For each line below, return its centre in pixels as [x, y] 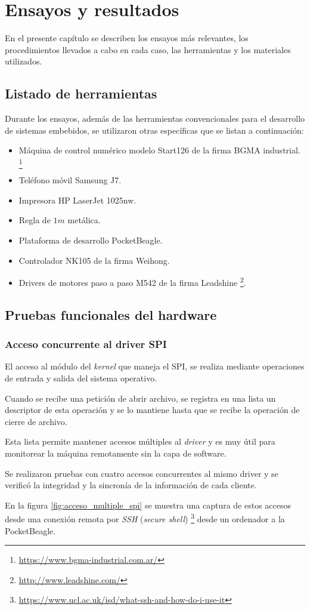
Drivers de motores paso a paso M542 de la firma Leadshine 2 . [132, 281]
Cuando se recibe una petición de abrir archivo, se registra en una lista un [140, 398]
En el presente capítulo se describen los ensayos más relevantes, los [127, 38]
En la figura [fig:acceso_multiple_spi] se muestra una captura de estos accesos [148, 505]
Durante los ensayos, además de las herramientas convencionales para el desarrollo [155, 118]
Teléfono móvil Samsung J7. [70, 180]
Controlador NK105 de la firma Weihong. [94, 260]
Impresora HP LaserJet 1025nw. [77, 200]
